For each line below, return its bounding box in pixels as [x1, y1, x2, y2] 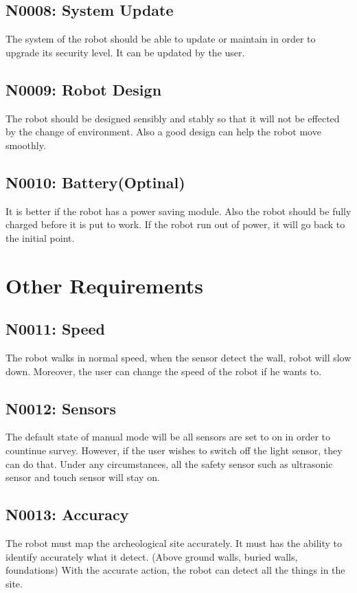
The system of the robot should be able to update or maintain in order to [5, 32, 316, 46]
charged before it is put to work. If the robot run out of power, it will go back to [5, 217, 345, 232]
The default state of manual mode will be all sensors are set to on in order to [5, 429, 331, 444]
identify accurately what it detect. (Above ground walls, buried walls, [5, 549, 298, 563]
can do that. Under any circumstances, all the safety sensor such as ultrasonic [5, 456, 333, 471]
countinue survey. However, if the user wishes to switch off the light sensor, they [5, 443, 343, 457]
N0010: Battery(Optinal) [5, 171, 185, 192]
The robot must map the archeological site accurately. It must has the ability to [5, 535, 342, 550]
